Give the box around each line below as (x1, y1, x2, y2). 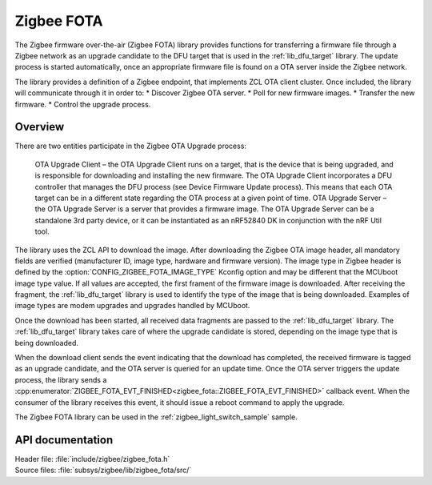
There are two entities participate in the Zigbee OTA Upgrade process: (14, 141, 247, 151)
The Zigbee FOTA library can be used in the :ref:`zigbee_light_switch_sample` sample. (14, 412, 298, 422)
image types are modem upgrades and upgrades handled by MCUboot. (14, 301, 250, 311)
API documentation (14, 433, 114, 447)
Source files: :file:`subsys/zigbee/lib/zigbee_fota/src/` (14, 465, 192, 475)
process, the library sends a (14, 375, 107, 384)
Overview (14, 120, 65, 134)
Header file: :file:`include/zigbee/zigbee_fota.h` (14, 454, 170, 463)
